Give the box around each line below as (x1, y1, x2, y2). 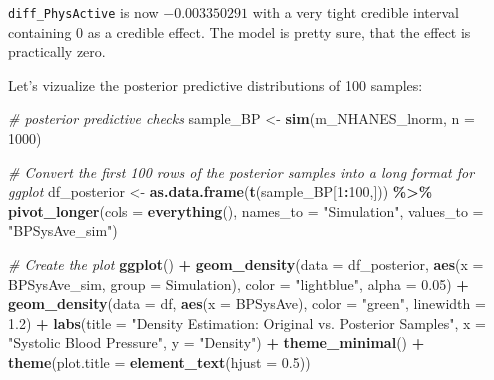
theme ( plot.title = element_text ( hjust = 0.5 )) (8, 351, 311, 372)
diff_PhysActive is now (8, 2, 159, 22)
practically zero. (8, 41, 106, 62)
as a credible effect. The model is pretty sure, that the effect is (87, 21, 471, 42)
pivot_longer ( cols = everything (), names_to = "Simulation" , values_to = (8, 200, 484, 221)
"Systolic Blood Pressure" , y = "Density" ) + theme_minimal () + (8, 332, 425, 353)
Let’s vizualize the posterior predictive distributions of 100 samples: (8, 74, 423, 95)
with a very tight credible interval (252, 2, 460, 22)
